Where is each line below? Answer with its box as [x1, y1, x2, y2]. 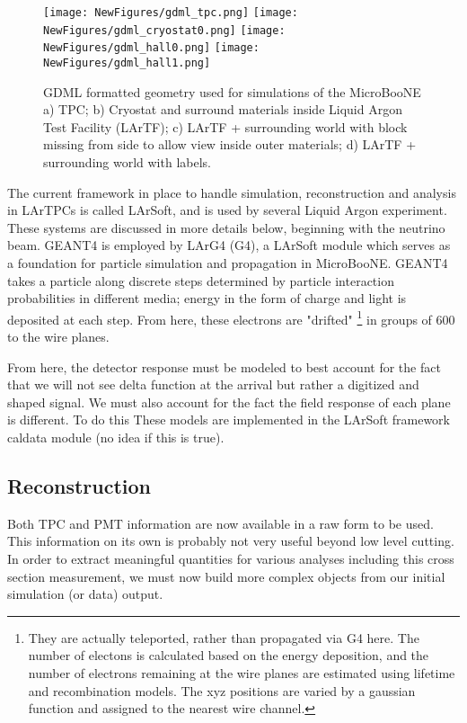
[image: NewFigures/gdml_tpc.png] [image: [43, 6, 298, 19]
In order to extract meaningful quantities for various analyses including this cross [7, 549, 454, 567]
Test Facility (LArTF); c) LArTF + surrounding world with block [43, 117, 408, 136]
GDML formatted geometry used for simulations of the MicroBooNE [43, 82, 421, 101]
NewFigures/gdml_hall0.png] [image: [43, 41, 260, 55]
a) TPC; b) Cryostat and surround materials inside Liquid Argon [43, 100, 402, 119]
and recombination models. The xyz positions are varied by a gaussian [28, 681, 416, 700]
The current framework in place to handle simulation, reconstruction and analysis [7, 183, 456, 201]
